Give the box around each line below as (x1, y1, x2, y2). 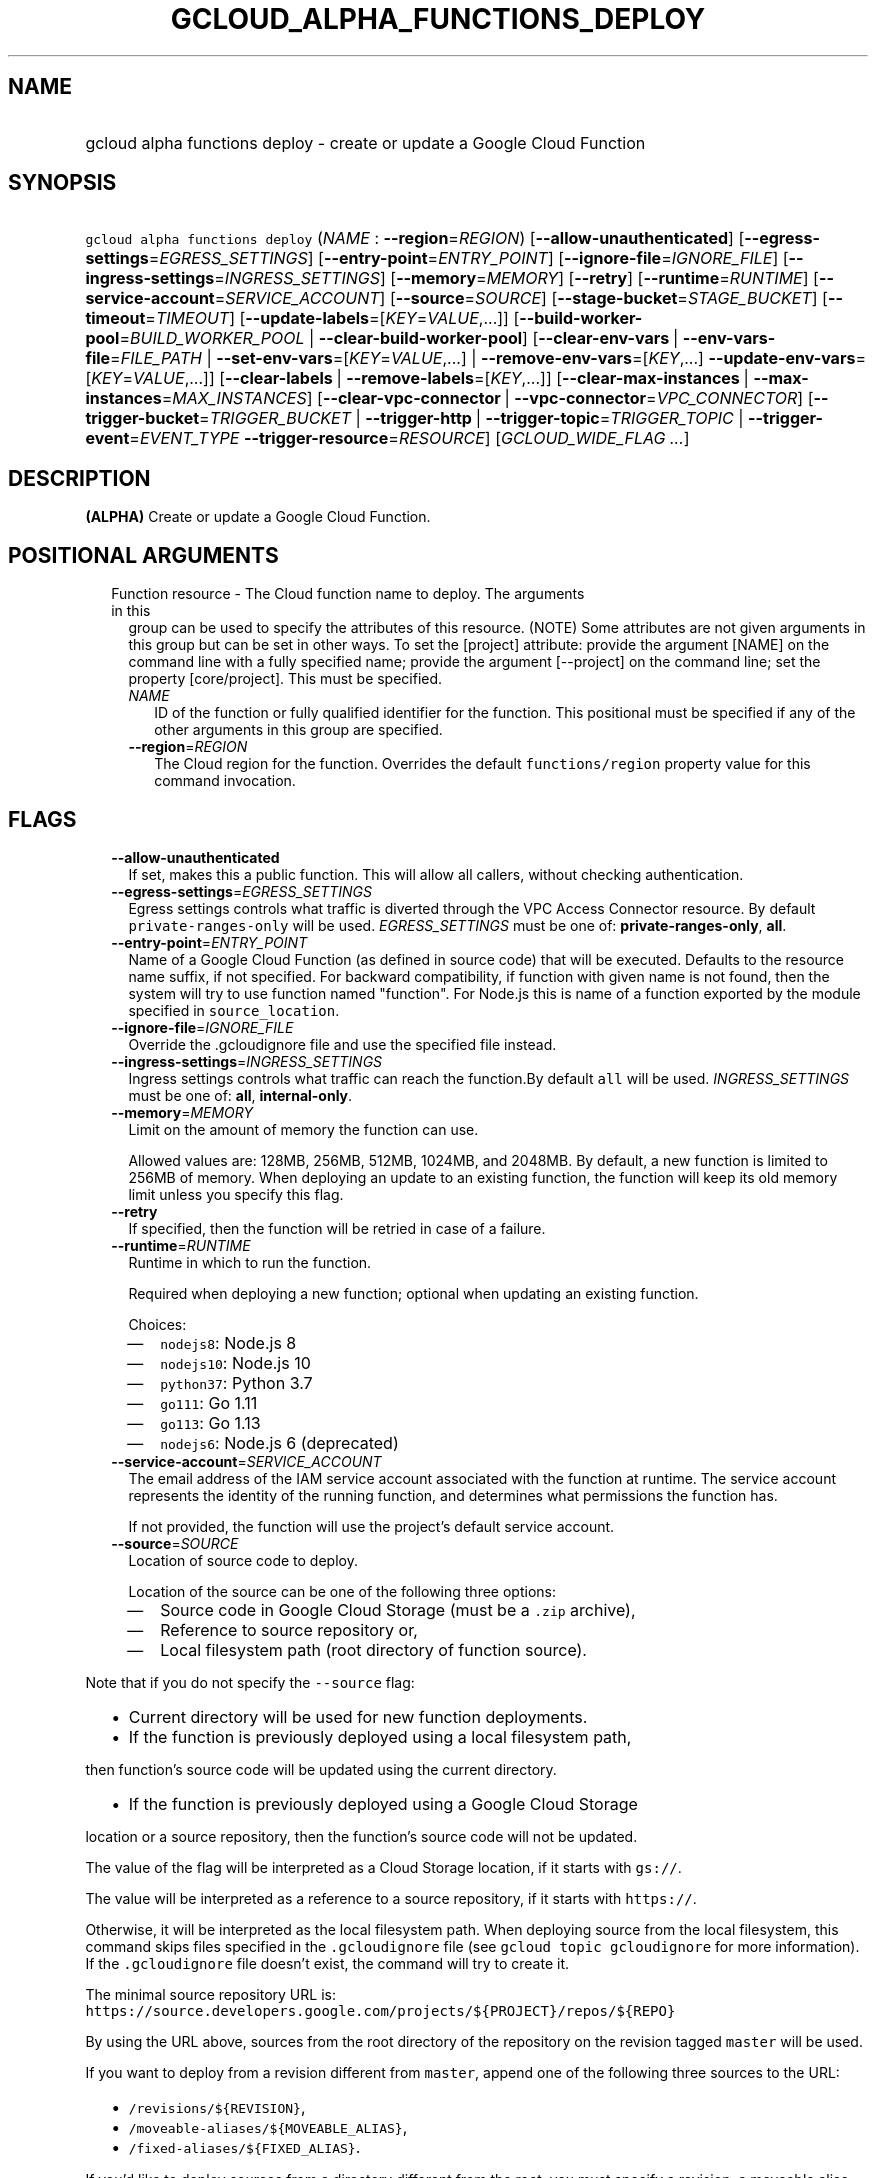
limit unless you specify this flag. (128, 1185, 344, 1203)
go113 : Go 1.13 (160, 1412, 261, 1433)
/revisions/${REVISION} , (128, 2096, 306, 2117)
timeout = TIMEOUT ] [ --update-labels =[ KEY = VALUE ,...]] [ (85, 308, 520, 329)
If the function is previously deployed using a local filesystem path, (128, 1726, 632, 1747)
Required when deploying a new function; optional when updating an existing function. (128, 1284, 699, 1302)
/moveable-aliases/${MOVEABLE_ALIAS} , (128, 2116, 408, 2137)
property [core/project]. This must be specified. (128, 670, 443, 688)
